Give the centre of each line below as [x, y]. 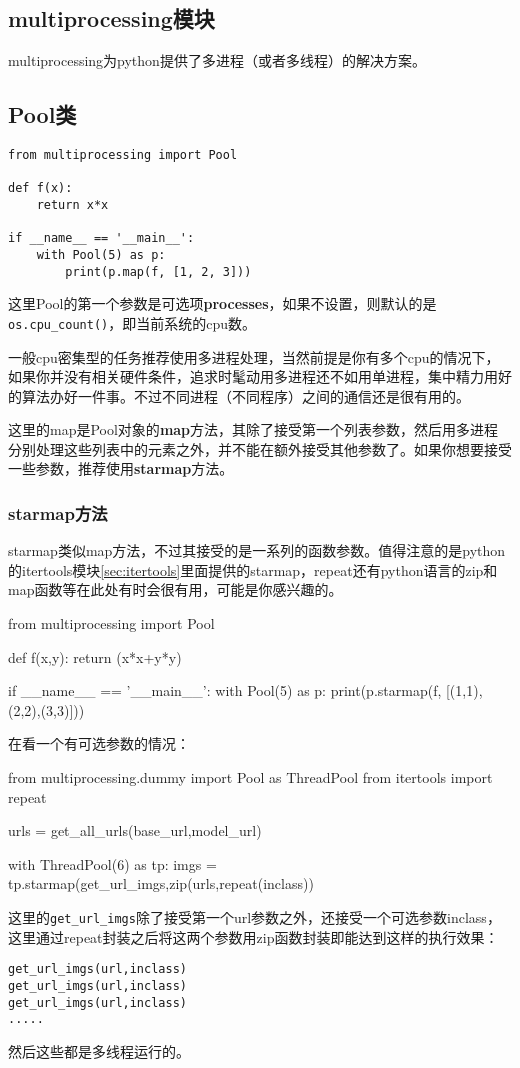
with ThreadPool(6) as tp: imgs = [112, 863]
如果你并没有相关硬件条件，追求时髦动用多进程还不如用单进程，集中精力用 [253, 376]
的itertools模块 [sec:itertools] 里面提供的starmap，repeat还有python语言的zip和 [253, 569]
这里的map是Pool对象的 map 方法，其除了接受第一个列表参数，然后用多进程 [253, 429]
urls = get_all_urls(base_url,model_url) [135, 830]
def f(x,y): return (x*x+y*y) [95, 656]
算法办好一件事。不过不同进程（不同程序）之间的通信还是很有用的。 [245, 395]
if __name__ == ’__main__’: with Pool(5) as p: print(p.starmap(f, [225, 690]
